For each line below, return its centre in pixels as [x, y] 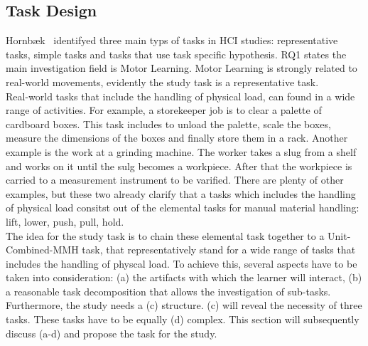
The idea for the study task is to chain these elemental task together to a [165, 235]
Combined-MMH [42, 250]
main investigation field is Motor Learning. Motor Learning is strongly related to [182, 68]
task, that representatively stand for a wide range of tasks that [219, 250]
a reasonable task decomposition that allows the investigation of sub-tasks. [168, 291]
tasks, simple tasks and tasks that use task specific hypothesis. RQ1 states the [176, 54]
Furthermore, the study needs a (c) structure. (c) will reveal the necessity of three [184, 305]
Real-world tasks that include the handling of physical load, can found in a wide [180, 96]
